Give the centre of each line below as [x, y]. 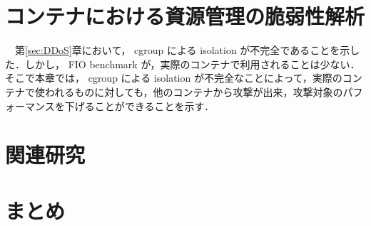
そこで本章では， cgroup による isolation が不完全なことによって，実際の [174, 78]
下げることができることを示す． [139, 106]
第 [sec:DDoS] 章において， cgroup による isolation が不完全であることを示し [187, 50]
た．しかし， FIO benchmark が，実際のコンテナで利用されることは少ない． [183, 64]
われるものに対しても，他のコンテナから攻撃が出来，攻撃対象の [194, 91]
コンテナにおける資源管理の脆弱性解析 [185, 16]
